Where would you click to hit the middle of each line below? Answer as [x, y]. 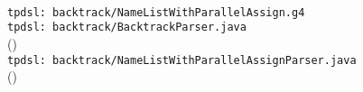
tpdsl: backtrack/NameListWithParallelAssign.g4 [156, 12]
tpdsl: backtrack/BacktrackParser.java [127, 28]
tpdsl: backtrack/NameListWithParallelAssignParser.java [182, 60]
